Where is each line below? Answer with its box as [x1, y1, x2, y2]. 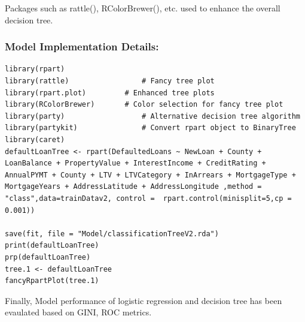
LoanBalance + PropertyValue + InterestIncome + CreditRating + [5, 159, 266, 168]
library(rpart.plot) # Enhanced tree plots [5, 88, 215, 97]
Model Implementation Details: [5, 39, 159, 54]
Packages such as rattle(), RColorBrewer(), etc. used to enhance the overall [5, 2, 280, 14]
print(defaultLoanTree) [5, 241, 99, 250]
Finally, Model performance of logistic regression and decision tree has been [5, 294, 282, 306]
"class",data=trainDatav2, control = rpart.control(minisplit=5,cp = [5, 194, 292, 203]
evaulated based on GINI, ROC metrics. [5, 306, 152, 318]
